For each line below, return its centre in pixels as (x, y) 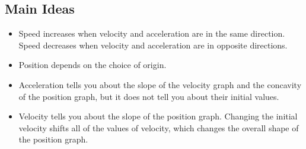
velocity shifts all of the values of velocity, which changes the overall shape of (159, 127)
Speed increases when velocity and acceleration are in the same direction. (152, 33)
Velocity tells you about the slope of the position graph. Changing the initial (158, 116)
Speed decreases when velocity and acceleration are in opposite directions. (153, 45)
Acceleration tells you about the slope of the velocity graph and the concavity (160, 84)
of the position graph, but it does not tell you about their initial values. (149, 96)
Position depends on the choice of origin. (93, 65)
